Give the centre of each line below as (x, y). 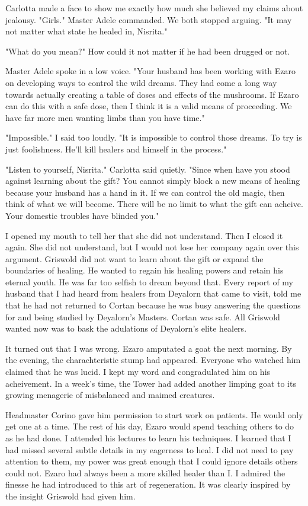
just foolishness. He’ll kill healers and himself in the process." (116, 149)
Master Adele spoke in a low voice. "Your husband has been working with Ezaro (151, 71)
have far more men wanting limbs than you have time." (105, 117)
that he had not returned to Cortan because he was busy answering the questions (153, 305)
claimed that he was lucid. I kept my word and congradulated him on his (138, 372)
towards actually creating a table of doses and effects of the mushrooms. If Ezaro (152, 94)
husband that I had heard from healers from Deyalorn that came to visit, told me (153, 293)
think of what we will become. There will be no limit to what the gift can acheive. (154, 204)
